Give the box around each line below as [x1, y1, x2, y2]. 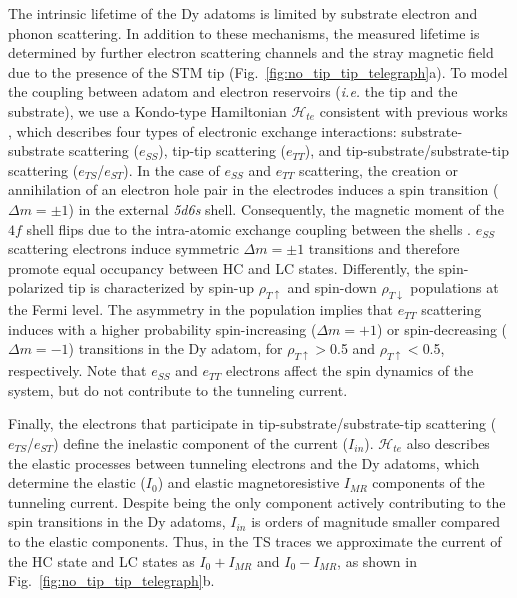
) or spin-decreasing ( [376, 318, 508, 339]
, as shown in [337, 550, 417, 571]
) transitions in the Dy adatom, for [68, 338, 283, 359]
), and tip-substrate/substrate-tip [304, 140, 509, 161]
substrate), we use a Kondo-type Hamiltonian [8, 100, 287, 121]
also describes [406, 432, 490, 453]
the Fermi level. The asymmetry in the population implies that [8, 299, 394, 320]
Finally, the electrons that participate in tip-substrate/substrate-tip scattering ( [8, 413, 497, 434]
